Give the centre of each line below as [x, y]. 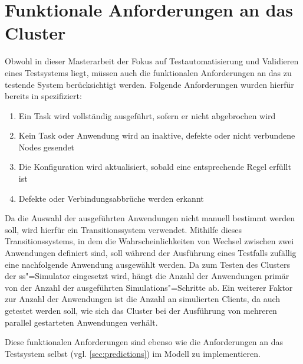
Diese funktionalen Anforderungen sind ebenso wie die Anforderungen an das [144, 342]
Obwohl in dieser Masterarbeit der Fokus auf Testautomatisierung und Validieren [152, 61]
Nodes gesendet [47, 147]
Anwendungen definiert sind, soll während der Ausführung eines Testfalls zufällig [151, 253]
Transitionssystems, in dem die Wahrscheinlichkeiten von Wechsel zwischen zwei [149, 241]
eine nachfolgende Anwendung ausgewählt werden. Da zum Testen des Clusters [148, 264]
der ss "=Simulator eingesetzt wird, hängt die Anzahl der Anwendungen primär [147, 276]
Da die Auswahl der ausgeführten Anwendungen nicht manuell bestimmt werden [150, 218]
